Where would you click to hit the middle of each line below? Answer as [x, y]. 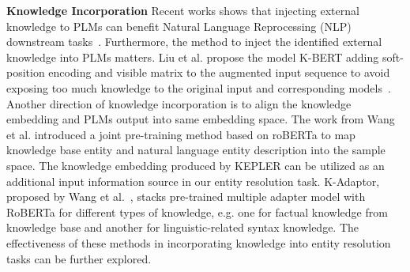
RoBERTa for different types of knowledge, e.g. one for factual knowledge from [197, 212]
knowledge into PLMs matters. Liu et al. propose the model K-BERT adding [193, 57]
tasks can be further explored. [79, 258]
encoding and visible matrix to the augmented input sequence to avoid [219, 72]
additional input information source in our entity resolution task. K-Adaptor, [193, 181]
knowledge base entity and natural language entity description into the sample [196, 150]
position [26, 72]
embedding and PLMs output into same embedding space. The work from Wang [201, 119]
